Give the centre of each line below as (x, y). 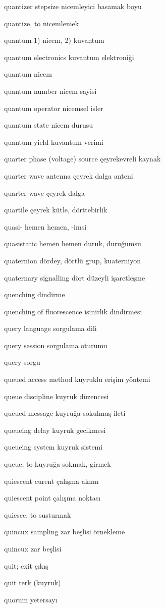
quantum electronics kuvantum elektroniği (69, 57)
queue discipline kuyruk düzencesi (57, 396)
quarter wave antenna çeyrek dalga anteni (69, 175)
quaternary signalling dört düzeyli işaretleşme (75, 277)
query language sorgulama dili (50, 328)
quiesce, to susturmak (38, 514)
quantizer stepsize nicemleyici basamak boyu (73, 6)
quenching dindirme (35, 294)
